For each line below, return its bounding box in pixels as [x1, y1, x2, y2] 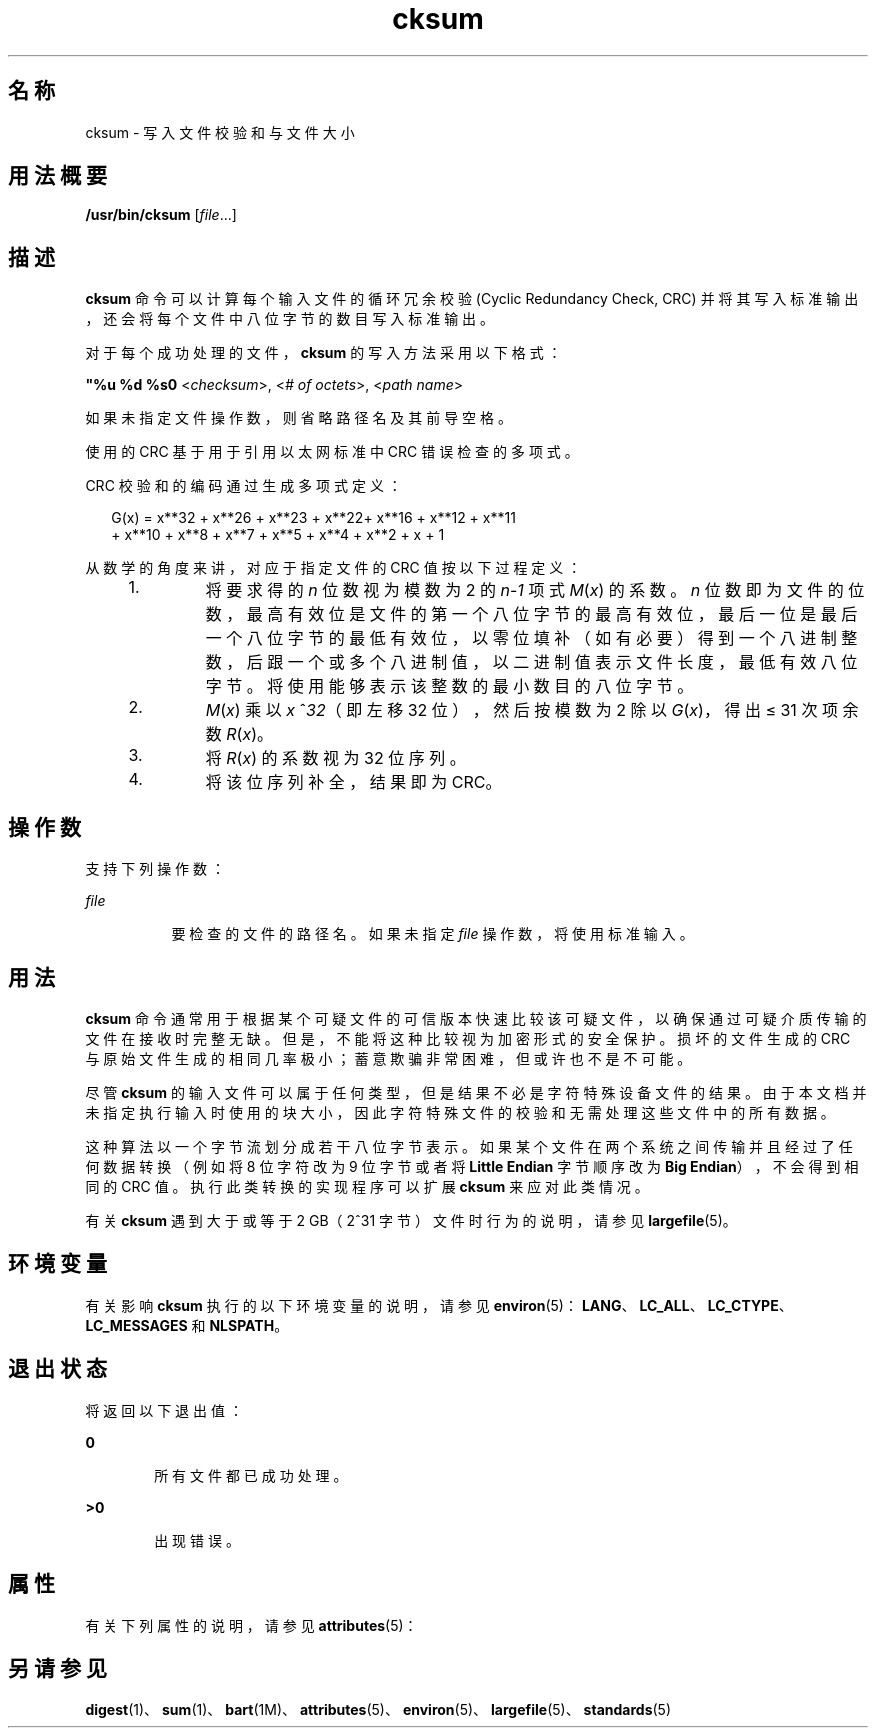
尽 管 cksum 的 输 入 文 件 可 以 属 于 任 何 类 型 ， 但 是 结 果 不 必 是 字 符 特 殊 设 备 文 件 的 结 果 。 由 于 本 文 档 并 [85, 1083, 867, 1101]
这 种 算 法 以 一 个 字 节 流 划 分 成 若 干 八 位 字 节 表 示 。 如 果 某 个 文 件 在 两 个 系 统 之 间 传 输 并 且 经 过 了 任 [85, 1137, 853, 1155]
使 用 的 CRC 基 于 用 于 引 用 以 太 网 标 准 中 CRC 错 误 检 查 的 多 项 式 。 [85, 443, 579, 461]
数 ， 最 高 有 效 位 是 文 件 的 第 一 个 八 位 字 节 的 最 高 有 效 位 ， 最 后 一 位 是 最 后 [205, 604, 858, 625]
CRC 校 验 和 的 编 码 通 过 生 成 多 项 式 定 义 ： [85, 477, 402, 495]
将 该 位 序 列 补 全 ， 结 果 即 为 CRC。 [205, 772, 502, 793]
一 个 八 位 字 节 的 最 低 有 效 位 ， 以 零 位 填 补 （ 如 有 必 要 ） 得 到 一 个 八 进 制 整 [205, 628, 858, 649]
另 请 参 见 [8, 1655, 107, 1681]
